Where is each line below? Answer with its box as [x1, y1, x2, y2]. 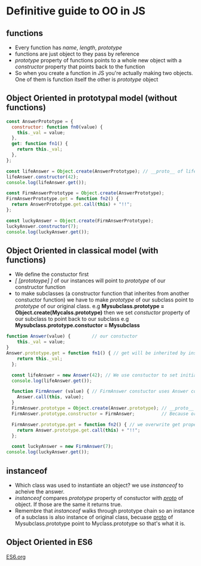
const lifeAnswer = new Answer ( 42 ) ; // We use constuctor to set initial [11, 372, 199, 378]
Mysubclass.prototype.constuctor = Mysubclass [14, 322, 141, 329]
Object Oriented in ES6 [6, 537, 93, 547]
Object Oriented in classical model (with [6, 245, 159, 255]
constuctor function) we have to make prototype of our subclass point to [14, 296, 194, 303]
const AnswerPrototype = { [6, 118, 74, 124]
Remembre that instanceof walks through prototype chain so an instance [14, 507, 195, 514]
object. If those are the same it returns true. [14, 501, 123, 508]
